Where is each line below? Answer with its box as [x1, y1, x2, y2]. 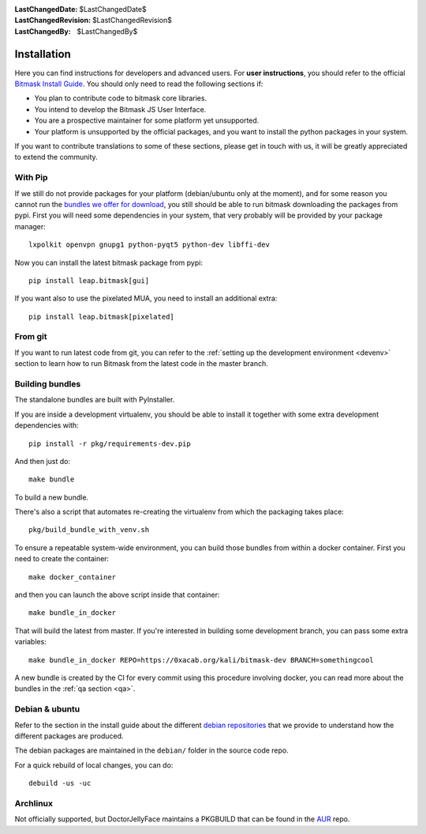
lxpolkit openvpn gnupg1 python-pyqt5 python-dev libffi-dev [28, 240, 270, 249]
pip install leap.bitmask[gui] [28, 276, 150, 285]
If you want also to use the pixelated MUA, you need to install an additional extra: [14, 293, 278, 304]
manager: [14, 221, 47, 231]
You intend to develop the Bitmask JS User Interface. [34, 104, 207, 114]
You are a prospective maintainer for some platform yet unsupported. [34, 115, 260, 126]
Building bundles [14, 378, 81, 389]
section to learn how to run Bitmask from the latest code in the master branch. [14, 359, 268, 368]
